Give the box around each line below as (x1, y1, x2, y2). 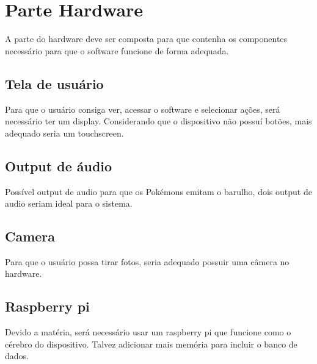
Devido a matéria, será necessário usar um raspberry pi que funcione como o (5, 326, 291, 338)
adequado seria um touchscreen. (5, 126, 124, 139)
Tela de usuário (5, 74, 104, 93)
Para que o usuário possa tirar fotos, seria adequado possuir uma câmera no (5, 255, 290, 268)
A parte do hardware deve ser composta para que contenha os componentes (5, 32, 288, 45)
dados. (5, 349, 29, 362)
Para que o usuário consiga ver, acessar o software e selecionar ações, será (5, 102, 280, 115)
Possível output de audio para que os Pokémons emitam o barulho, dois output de (5, 185, 312, 198)
